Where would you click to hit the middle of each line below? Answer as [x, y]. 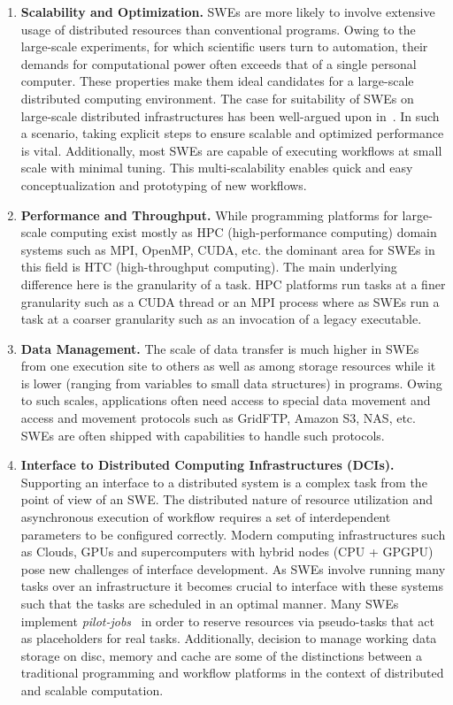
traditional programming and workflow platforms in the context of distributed [232, 673]
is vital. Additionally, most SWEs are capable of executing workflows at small [231, 150]
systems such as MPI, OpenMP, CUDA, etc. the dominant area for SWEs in [228, 249]
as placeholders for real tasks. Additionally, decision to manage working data [229, 638]
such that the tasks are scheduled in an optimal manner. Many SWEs [210, 603]
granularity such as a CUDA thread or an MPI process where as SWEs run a [230, 301]
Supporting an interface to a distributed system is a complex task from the [224, 482]
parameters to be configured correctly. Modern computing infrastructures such [233, 534]
